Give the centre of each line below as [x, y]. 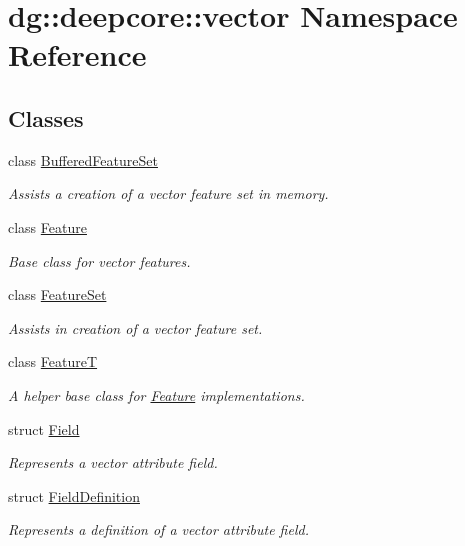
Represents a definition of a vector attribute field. [158, 529]
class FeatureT [53, 361]
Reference [77, 54]
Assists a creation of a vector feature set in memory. [168, 193]
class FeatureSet [57, 294]
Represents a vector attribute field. [113, 462]
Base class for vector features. [99, 260]
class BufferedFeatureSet [83, 159]
